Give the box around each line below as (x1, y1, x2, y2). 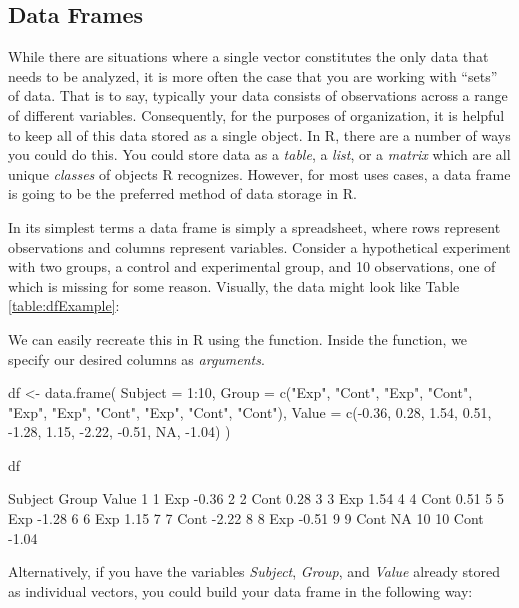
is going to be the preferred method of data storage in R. (8, 183, 357, 204)
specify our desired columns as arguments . (8, 348, 265, 369)
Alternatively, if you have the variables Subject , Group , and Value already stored (8, 561, 501, 582)
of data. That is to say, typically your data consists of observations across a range (8, 85, 508, 106)
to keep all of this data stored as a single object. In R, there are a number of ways (8, 124, 511, 145)
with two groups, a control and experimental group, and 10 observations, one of (8, 256, 496, 277)
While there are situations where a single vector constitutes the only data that (8, 46, 489, 67)
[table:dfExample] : (8, 295, 120, 316)
